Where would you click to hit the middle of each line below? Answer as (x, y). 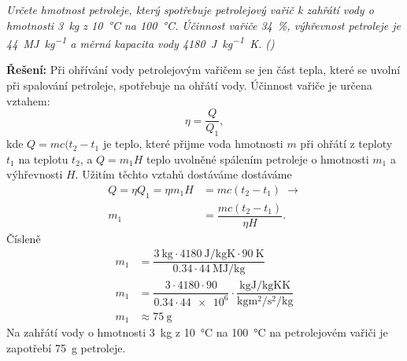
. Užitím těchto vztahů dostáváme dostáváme (183, 174)
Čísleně (24, 238)
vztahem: (28, 100)
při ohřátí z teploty (346, 144)
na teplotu (43, 158)
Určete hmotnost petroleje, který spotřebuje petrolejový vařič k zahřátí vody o (190, 9)
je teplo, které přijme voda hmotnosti (193, 144)
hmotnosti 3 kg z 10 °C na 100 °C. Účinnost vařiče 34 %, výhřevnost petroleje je (203, 25)
